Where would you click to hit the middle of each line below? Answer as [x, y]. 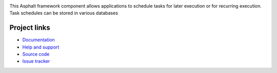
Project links [30, 28]
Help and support [41, 47]
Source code [36, 54]
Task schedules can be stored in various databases [64, 13]
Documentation [38, 40]
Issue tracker [36, 61]
